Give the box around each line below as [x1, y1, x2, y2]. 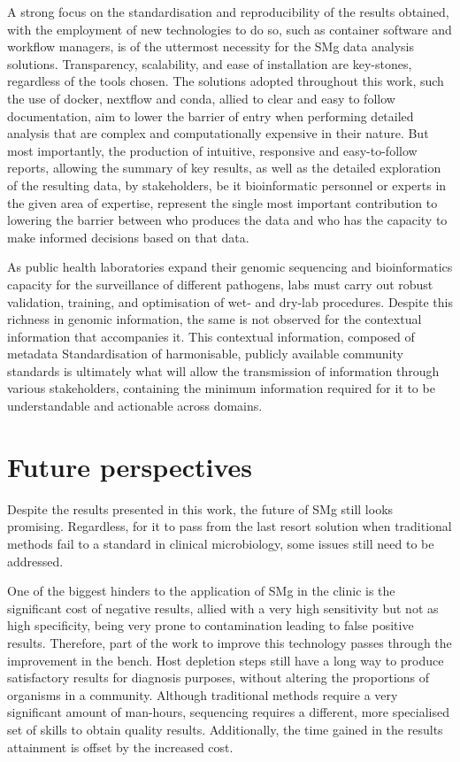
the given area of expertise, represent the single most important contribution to [7, 193, 438, 212]
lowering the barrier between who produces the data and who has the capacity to [7, 211, 448, 229]
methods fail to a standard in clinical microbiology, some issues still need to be [7, 534, 434, 552]
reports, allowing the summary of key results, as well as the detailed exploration [7, 158, 441, 177]
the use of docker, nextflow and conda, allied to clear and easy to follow [7, 89, 395, 107]
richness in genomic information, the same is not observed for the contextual [7, 310, 422, 328]
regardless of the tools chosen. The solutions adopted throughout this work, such [7, 72, 444, 90]
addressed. [7, 551, 64, 570]
